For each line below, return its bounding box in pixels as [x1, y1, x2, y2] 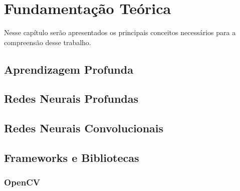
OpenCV [4, 176, 40, 188]
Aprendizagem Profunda [4, 61, 133, 77]
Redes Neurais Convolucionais [4, 120, 164, 136]
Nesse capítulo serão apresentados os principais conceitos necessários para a [4, 27, 236, 38]
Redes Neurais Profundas [4, 91, 139, 106]
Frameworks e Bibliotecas [4, 150, 139, 165]
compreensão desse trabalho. [4, 37, 91, 47]
